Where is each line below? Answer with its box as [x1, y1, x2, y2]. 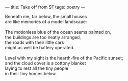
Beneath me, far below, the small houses [5, 14, 87, 19]
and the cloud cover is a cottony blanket [5, 61, 86, 66]
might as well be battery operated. [5, 45, 75, 50]
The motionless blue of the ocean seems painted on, [5, 29, 111, 35]
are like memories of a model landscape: [5, 19, 87, 24]
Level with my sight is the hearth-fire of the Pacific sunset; [5, 55, 124, 61]
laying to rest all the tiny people [5, 65, 69, 71]
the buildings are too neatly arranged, [5, 34, 81, 40]
